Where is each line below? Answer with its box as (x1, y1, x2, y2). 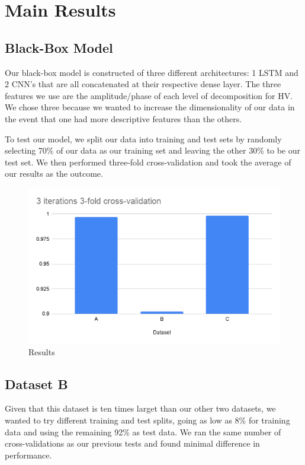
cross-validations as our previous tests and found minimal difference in (5, 437, 260, 450)
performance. (5, 448, 52, 461)
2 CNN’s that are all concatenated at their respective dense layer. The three (5, 78, 281, 90)
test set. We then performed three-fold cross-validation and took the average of (5, 155, 291, 168)
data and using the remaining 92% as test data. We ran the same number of (5, 425, 281, 438)
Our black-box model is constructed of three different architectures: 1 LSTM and (5, 66, 298, 78)
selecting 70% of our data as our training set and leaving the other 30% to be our (5, 144, 300, 157)
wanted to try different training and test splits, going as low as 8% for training (5, 414, 290, 426)
